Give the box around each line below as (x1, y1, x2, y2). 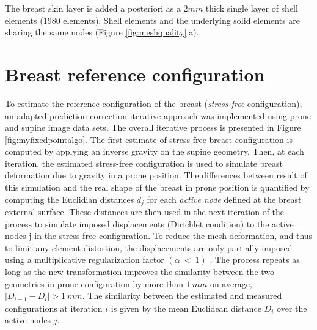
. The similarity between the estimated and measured (82, 289, 282, 302)
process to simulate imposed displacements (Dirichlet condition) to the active (5, 217, 294, 230)
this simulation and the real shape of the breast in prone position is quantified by (5, 181, 310, 194)
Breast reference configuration (5, 61, 265, 86)
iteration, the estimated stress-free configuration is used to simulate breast (5, 156, 283, 169)
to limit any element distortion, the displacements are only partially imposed (5, 241, 293, 254)
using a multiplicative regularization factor (5, 253, 164, 266)
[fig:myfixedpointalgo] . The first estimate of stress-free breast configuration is (5, 133, 293, 145)
